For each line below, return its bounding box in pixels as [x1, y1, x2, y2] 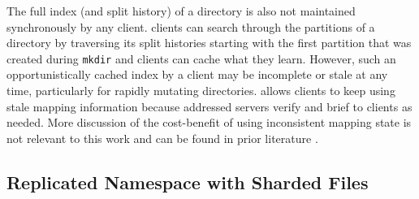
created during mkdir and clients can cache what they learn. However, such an [6, 50, 396, 67]
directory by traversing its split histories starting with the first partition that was [6, 34, 412, 51]
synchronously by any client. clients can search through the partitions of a [6, 18, 375, 35]
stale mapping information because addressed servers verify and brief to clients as [6, 97, 413, 115]
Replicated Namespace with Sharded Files [6, 169, 369, 194]
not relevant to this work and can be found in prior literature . [6, 129, 318, 146]
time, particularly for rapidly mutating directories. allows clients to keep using [6, 82, 395, 99]
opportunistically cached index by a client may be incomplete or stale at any [6, 66, 388, 83]
